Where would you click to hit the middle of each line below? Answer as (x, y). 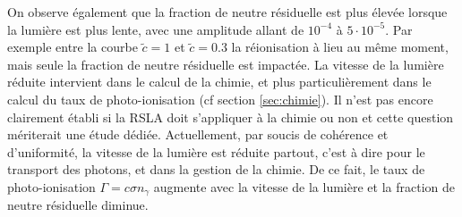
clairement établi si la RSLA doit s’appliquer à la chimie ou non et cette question (231, 117)
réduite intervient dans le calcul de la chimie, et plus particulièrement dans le (219, 82)
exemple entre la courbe (73, 47)
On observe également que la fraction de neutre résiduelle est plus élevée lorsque (227, 12)
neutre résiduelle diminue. (78, 205)
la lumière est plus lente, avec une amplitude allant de (156, 29)
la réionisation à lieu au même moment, (340, 47)
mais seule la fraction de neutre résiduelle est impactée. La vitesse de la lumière (226, 64)
